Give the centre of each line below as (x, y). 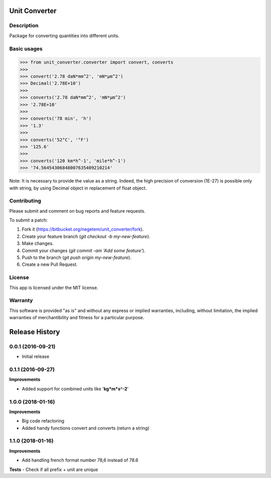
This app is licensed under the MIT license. (54, 288)
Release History (35, 332)
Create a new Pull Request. (50, 264)
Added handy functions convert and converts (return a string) (86, 428)
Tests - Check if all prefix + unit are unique (54, 469)
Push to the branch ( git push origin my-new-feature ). (77, 258)
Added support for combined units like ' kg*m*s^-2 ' (75, 389)
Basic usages (26, 49)
